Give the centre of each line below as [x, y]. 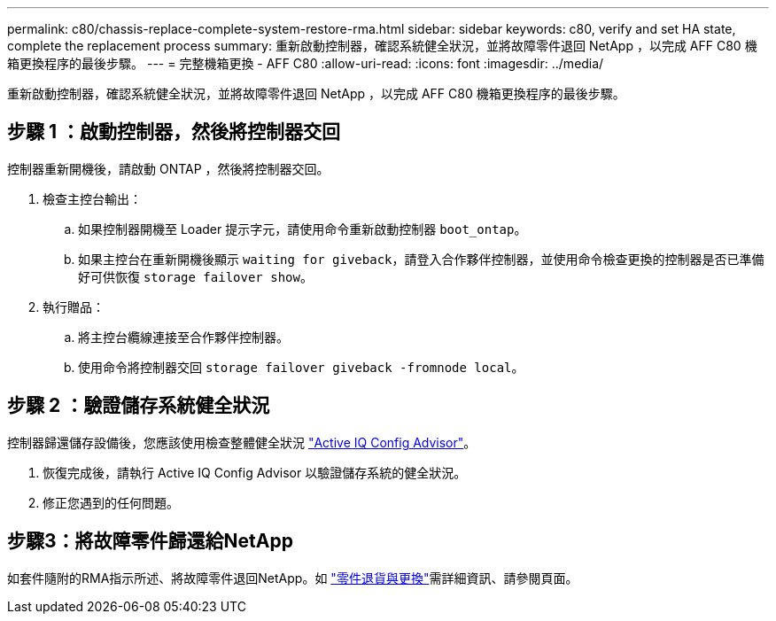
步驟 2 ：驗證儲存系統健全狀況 [139, 406]
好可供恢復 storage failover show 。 [195, 276]
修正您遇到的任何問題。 [111, 502]
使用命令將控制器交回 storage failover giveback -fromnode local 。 [301, 367]
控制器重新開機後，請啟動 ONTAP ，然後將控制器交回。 [168, 168]
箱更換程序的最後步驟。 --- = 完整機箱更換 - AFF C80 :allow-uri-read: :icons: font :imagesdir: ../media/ [306, 63]
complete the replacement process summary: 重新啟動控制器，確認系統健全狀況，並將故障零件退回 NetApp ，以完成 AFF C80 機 [382, 46]
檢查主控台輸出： [92, 198]
